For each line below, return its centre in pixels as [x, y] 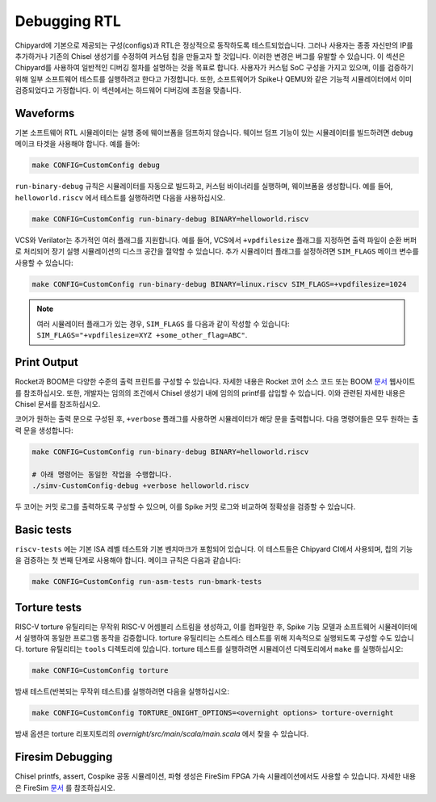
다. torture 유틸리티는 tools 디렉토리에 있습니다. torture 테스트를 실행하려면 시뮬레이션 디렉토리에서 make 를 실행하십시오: [209, 649]
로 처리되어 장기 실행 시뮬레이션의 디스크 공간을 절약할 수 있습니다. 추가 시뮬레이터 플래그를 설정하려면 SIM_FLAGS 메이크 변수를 [217, 251]
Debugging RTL [68, 21]
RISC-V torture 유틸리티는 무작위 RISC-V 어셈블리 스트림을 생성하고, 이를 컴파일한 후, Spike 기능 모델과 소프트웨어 [196, 627]
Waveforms [45, 113]
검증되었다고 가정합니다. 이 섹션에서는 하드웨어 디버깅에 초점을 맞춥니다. [128, 90]
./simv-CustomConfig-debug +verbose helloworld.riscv [140, 485]
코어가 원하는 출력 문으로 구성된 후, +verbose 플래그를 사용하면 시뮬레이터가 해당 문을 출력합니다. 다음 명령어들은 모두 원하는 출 [217, 419]
